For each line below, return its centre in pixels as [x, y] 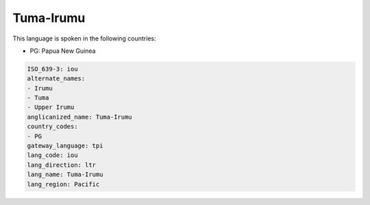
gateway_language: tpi [65, 146]
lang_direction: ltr [61, 165]
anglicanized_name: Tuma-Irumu [80, 117]
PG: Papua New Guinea [63, 51]
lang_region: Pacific [63, 184]
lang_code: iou [52, 155]
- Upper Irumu [51, 107]
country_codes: [52, 126]
